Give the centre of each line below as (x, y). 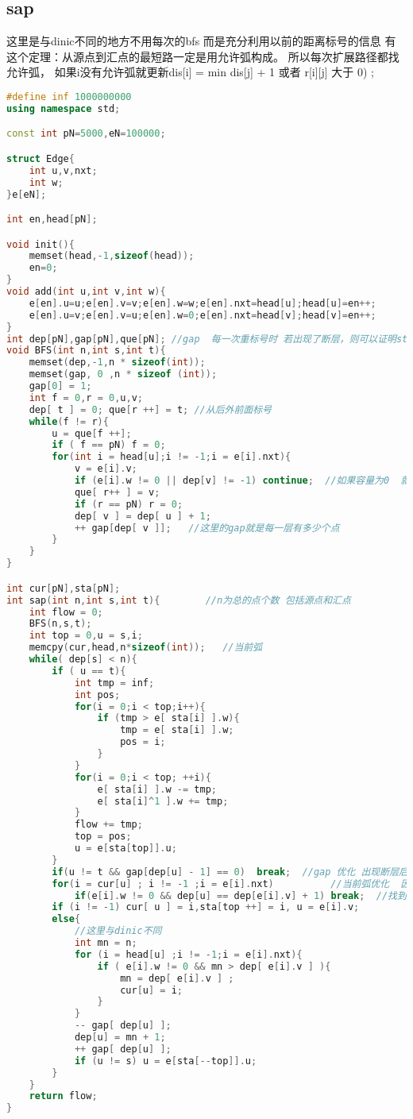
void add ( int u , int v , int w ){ (86, 292)
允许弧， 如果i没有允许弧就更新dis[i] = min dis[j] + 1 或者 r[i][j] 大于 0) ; (190, 72)
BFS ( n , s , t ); (60, 624)
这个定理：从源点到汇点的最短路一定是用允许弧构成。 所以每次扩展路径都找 (203, 56)
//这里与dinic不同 (118, 931)
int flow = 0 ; (66, 612)
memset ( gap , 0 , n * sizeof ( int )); (123, 374)
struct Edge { (41, 158)
